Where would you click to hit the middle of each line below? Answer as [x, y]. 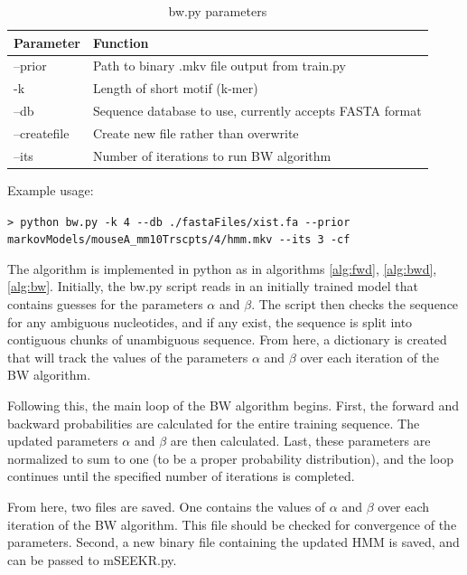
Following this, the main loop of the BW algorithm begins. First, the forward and [233, 405]
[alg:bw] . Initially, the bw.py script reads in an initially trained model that [213, 286]
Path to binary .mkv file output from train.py [219, 66]
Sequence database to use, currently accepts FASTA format [257, 111]
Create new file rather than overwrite [196, 132]
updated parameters [63, 441]
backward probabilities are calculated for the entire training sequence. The [214, 423]
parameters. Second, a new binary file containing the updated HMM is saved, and [233, 542]
